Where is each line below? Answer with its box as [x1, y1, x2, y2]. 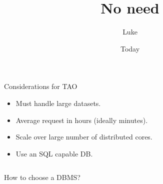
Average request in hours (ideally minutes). [15, 114, 148, 125]
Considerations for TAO [4, 81, 77, 91]
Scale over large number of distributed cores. [15, 131, 152, 142]
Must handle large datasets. [15, 97, 101, 108]
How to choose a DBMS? [4, 172, 80, 182]
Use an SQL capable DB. [15, 148, 93, 158]
